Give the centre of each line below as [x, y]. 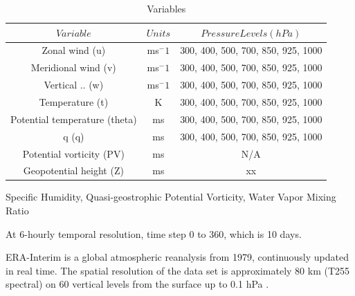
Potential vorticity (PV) [73, 153]
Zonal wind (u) [74, 50]
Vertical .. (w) [74, 85]
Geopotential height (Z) [73, 170]
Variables [166, 8]
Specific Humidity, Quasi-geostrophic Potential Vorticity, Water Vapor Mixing [171, 197]
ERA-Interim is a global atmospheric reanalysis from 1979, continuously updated [177, 257]
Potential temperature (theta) [74, 119]
